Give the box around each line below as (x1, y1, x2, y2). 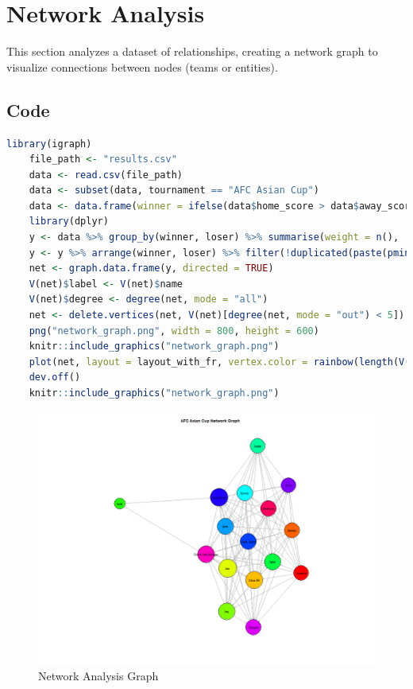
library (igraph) (6, 138, 92, 150)
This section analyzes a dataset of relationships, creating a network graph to (6, 43, 378, 60)
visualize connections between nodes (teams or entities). (6, 58, 278, 75)
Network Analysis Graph (38, 668, 159, 684)
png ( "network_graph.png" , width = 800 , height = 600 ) (29, 325, 319, 337)
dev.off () (29, 372, 81, 383)
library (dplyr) (29, 216, 109, 228)
